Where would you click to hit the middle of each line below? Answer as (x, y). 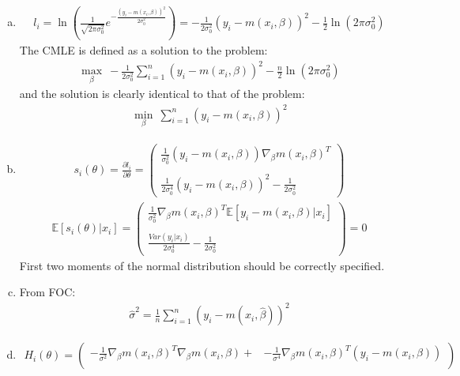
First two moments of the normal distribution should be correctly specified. (202, 265)
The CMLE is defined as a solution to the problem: (143, 50)
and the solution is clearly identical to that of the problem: (162, 94)
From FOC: (47, 292)
